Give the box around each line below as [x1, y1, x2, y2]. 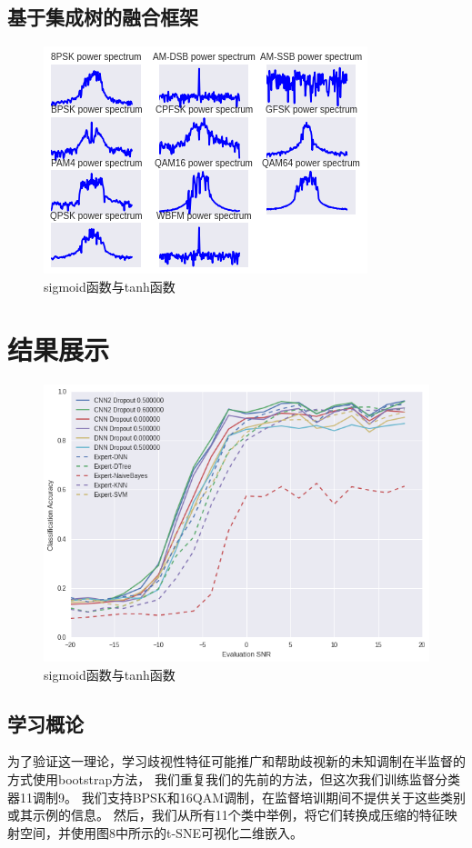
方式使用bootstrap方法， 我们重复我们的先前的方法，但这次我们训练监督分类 [7, 770, 460, 789]
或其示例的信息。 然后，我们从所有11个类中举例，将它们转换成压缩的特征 [7, 805, 445, 824]
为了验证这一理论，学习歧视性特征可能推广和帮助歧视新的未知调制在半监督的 [7, 752, 466, 771]
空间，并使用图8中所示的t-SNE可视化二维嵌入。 [19, 823, 303, 842]
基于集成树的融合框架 [7, 3, 198, 31]
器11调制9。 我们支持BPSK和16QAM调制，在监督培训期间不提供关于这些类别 [7, 787, 467, 806]
